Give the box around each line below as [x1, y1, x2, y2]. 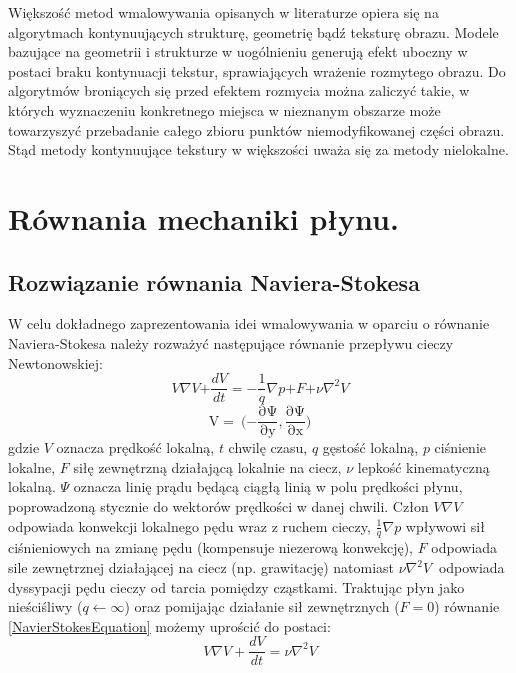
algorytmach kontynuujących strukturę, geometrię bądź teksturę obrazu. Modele [8, 21, 499, 42]
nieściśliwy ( [8, 596, 83, 617]
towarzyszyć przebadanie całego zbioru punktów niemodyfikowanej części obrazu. [8, 119, 505, 140]
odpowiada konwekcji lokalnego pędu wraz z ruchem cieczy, [8, 515, 371, 536]
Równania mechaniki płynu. [8, 197, 399, 238]
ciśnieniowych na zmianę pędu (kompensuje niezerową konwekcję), [8, 537, 413, 558]
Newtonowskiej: [8, 352, 103, 373]
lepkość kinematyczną [357, 456, 490, 477]
